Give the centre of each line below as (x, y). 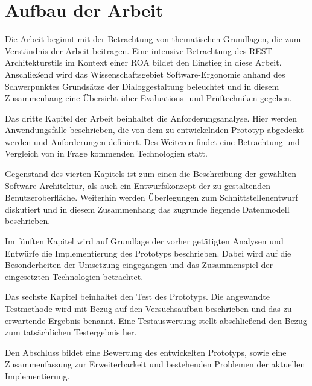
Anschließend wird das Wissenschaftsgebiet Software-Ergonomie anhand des (145, 74)
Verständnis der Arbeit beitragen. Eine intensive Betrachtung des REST (138, 50)
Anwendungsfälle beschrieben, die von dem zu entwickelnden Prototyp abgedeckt (154, 130)
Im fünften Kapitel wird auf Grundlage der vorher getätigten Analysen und (144, 241)
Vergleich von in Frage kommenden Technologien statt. (106, 153)
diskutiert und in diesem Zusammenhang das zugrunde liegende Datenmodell (147, 209)
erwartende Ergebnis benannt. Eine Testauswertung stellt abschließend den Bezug (156, 320)
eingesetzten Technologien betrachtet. (74, 276)
